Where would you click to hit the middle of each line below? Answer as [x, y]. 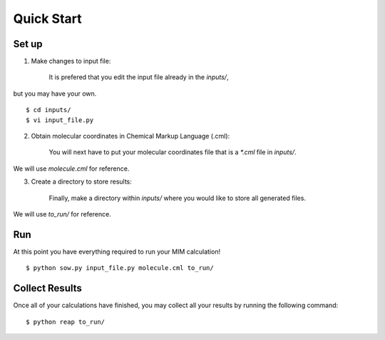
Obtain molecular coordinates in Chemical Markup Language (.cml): [130, 136]
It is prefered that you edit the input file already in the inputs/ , [139, 77]
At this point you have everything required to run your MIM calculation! [117, 251]
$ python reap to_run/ [66, 322]
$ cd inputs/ [48, 110]
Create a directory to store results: [81, 181]
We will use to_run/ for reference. [62, 214]
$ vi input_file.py [60, 120]
